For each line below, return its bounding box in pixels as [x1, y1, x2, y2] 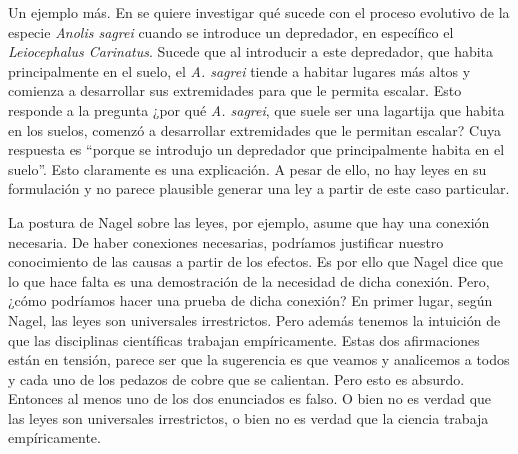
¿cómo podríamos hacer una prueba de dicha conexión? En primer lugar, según [8, 290, 493, 311]
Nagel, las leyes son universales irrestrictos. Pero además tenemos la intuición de [8, 309, 501, 330]
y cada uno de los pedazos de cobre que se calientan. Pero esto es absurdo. [8, 368, 465, 389]
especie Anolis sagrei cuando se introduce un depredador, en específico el [8, 21, 454, 42]
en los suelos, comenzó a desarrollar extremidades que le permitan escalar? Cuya [8, 119, 501, 140]
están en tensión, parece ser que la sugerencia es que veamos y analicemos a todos [8, 349, 510, 370]
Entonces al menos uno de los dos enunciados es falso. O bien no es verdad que [8, 388, 492, 409]
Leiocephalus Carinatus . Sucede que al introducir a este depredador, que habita [8, 41, 494, 62]
